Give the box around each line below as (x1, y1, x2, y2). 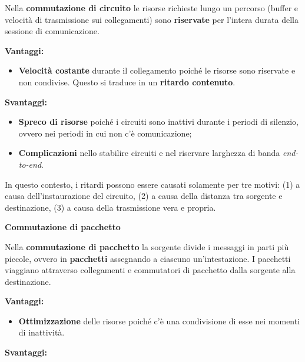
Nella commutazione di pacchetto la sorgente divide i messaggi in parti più (5, 240, 289, 253)
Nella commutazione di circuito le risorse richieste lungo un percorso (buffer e (5, 2, 299, 14)
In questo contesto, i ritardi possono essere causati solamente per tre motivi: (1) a (5, 178, 300, 190)
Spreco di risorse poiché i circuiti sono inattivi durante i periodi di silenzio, (18, 115, 299, 128)
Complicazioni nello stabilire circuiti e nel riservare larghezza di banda (18, 147, 280, 159)
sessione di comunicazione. (5, 25, 100, 37)
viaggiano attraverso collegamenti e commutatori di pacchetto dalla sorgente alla (5, 264, 296, 276)
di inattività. (18, 326, 65, 338)
